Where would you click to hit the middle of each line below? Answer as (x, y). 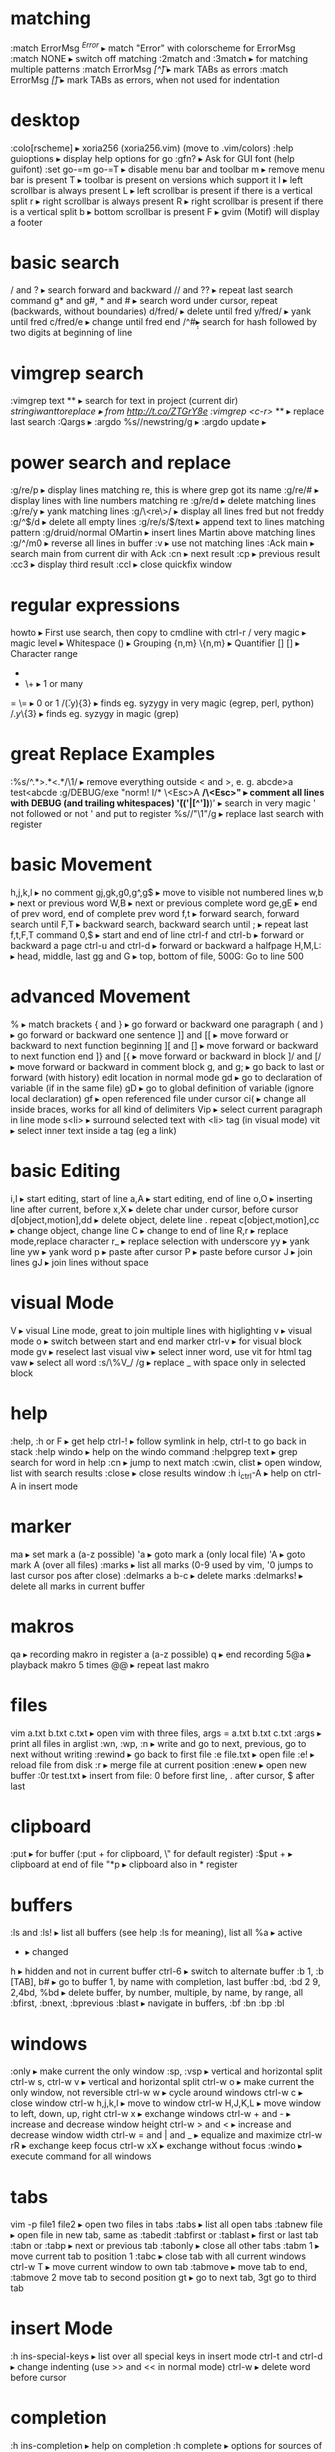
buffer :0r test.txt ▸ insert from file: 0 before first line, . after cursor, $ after (162, 1775)
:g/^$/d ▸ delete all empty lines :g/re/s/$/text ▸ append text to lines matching (167, 522)
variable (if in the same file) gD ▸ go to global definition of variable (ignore (162, 1088)
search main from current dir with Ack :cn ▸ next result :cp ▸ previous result (165, 554)
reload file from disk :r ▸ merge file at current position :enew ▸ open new (158, 1764)
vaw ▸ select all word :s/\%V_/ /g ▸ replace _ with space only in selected (158, 1362)
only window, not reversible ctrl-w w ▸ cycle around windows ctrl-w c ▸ (156, 2093)
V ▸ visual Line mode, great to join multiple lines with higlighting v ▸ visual (161, 1330)
